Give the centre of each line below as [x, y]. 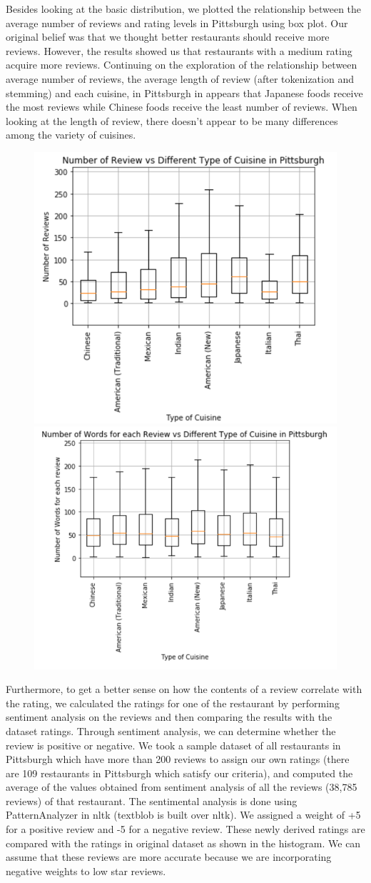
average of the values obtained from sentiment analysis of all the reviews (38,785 [182, 787]
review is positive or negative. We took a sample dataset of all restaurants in [173, 745]
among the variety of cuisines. [71, 135]
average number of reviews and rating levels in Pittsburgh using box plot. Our [177, 23]
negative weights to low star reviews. [86, 870]
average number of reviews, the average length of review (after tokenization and [180, 78]
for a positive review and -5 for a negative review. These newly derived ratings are [185, 829]
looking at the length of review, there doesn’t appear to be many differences [172, 120]
